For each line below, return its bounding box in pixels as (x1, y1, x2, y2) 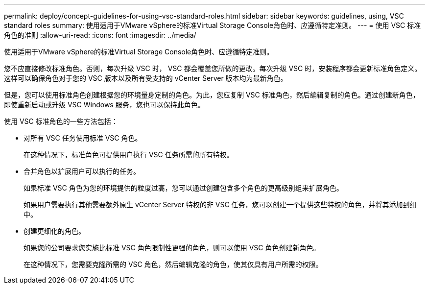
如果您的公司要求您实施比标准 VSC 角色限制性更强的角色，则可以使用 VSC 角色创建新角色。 (24, 243, 320, 252)
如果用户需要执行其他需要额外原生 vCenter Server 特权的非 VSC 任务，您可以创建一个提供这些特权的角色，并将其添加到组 (24, 200, 417, 209)
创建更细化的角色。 (24, 227, 85, 235)
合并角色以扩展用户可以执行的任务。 (24, 167, 140, 175)
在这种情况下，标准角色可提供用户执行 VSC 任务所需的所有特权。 (24, 150, 234, 159)
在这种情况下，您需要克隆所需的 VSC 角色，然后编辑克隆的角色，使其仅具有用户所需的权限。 (24, 260, 323, 268)
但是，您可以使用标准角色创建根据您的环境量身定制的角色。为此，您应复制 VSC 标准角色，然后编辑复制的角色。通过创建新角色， (4, 91, 420, 99)
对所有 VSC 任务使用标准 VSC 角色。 (24, 134, 142, 142)
